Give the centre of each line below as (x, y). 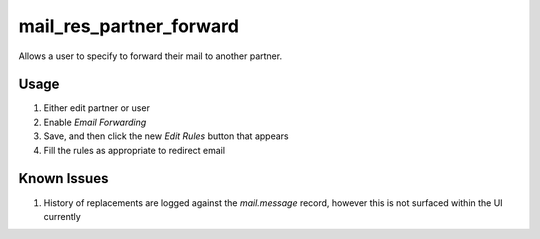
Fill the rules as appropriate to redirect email (134, 150)
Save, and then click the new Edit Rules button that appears (166, 136)
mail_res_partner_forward (129, 26)
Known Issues (63, 178)
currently (62, 216)
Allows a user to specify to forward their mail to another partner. (150, 56)
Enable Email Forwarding (95, 122)
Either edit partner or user (96, 108)
